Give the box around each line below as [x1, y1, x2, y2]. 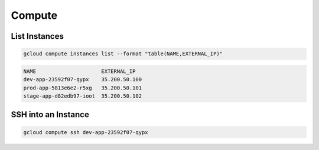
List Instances [11, 31, 64, 41]
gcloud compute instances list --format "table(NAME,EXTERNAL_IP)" [23, 51, 223, 57]
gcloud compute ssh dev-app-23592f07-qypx [23, 129, 148, 135]
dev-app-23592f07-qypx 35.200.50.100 [23, 76, 142, 83]
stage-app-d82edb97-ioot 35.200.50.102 [23, 92, 142, 99]
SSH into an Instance [11, 109, 90, 120]
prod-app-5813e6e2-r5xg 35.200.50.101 [23, 84, 142, 91]
